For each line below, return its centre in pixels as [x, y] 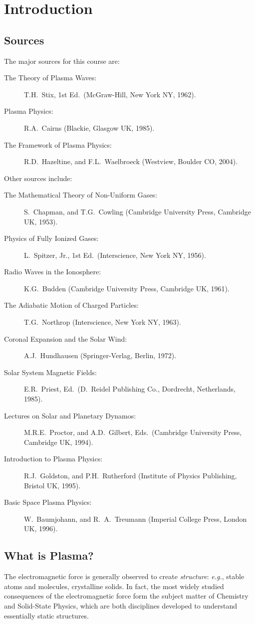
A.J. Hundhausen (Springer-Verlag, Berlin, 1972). [100, 355]
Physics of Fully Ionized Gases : [51, 238]
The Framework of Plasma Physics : [58, 144]
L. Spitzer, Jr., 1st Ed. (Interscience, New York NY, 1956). [115, 255]
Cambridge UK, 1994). [59, 442]
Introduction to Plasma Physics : [53, 459]
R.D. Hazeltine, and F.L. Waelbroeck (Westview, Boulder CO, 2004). [131, 161]
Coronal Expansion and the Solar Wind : [66, 338]
